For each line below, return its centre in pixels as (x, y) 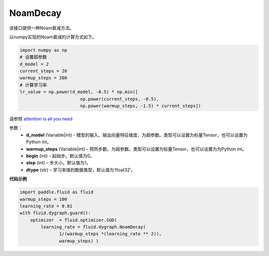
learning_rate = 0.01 (46, 206)
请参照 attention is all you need (41, 119)
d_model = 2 (34, 64)
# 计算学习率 (33, 85)
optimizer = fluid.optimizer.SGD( (73, 220)
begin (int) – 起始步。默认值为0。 (60, 156)
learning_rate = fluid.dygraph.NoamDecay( (93, 227)
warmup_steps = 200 (43, 78)
